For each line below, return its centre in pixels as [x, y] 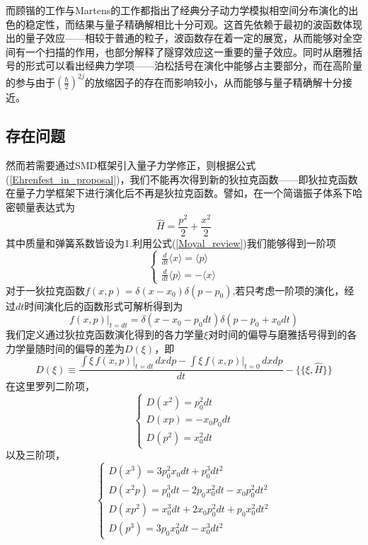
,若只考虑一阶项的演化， [288, 290]
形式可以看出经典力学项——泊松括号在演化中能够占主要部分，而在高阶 [189, 65]
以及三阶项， [35, 455]
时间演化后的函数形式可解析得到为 [104, 305]
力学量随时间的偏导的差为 [65, 348]
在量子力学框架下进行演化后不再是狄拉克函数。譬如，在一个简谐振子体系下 [179, 193]
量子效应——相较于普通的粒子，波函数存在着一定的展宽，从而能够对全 [189, 38]
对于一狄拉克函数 [45, 290]
